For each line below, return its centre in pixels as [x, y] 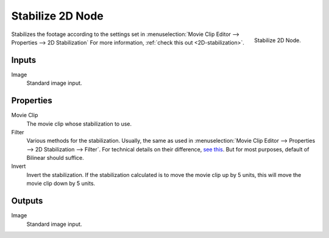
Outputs [27, 201]
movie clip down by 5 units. [61, 184]
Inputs [24, 60]
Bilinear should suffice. [55, 158]
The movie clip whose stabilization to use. [79, 124]
